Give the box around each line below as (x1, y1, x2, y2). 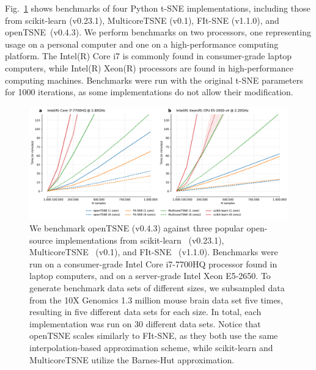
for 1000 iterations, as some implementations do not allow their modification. (5, 85, 293, 98)
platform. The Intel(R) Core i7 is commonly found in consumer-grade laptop (5, 49, 292, 62)
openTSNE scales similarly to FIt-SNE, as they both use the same (29, 329, 278, 342)
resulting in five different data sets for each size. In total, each (29, 305, 262, 318)
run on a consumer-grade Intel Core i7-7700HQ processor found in (29, 257, 277, 270)
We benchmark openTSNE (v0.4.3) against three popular (29, 222, 244, 234)
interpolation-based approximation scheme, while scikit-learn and (29, 341, 273, 354)
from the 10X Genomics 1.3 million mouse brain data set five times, (29, 293, 284, 306)
